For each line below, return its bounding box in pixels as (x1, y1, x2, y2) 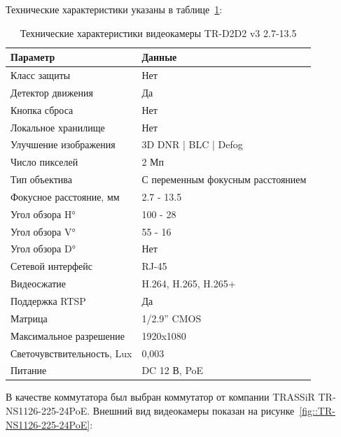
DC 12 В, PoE (141, 363, 204, 378)
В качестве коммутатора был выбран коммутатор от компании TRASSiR (6, 389, 315, 404)
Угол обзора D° (11, 241, 76, 256)
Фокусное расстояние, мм (11, 189, 120, 203)
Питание (11, 363, 47, 378)
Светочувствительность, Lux (11, 345, 132, 360)
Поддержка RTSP (11, 294, 86, 308)
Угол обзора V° (11, 224, 76, 238)
